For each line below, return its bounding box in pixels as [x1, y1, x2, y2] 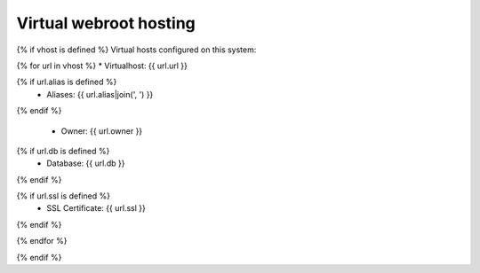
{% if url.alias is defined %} [16, 76, 117, 88]
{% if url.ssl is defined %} [16, 191, 111, 201]
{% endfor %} [16, 236, 68, 246]
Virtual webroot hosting [16, 13, 196, 33]
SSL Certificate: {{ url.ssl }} [46, 203, 146, 214]
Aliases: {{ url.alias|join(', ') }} [46, 89, 154, 99]
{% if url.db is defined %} [16, 145, 110, 156]
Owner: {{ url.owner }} [60, 125, 143, 136]
